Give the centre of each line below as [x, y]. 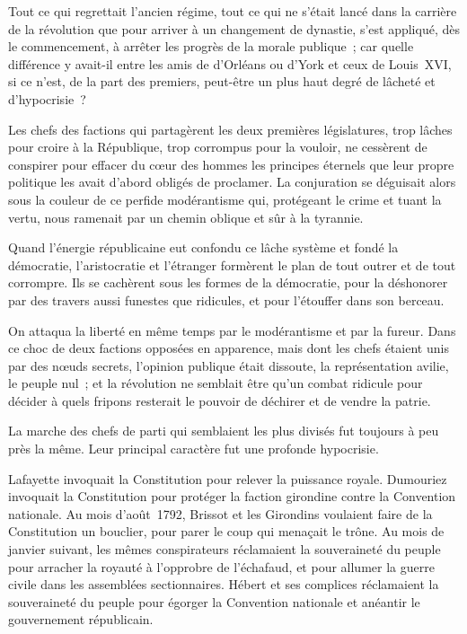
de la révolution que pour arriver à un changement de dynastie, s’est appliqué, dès [234, 28]
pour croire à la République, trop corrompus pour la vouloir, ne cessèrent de [218, 147]
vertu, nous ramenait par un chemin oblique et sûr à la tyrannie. [186, 217]
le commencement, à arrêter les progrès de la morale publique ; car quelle [211, 46]
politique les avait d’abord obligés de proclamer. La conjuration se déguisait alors [232, 182]
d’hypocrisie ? [47, 98]
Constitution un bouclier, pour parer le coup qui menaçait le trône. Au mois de [226, 531]
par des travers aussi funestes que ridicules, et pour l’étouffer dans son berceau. [226, 299]
